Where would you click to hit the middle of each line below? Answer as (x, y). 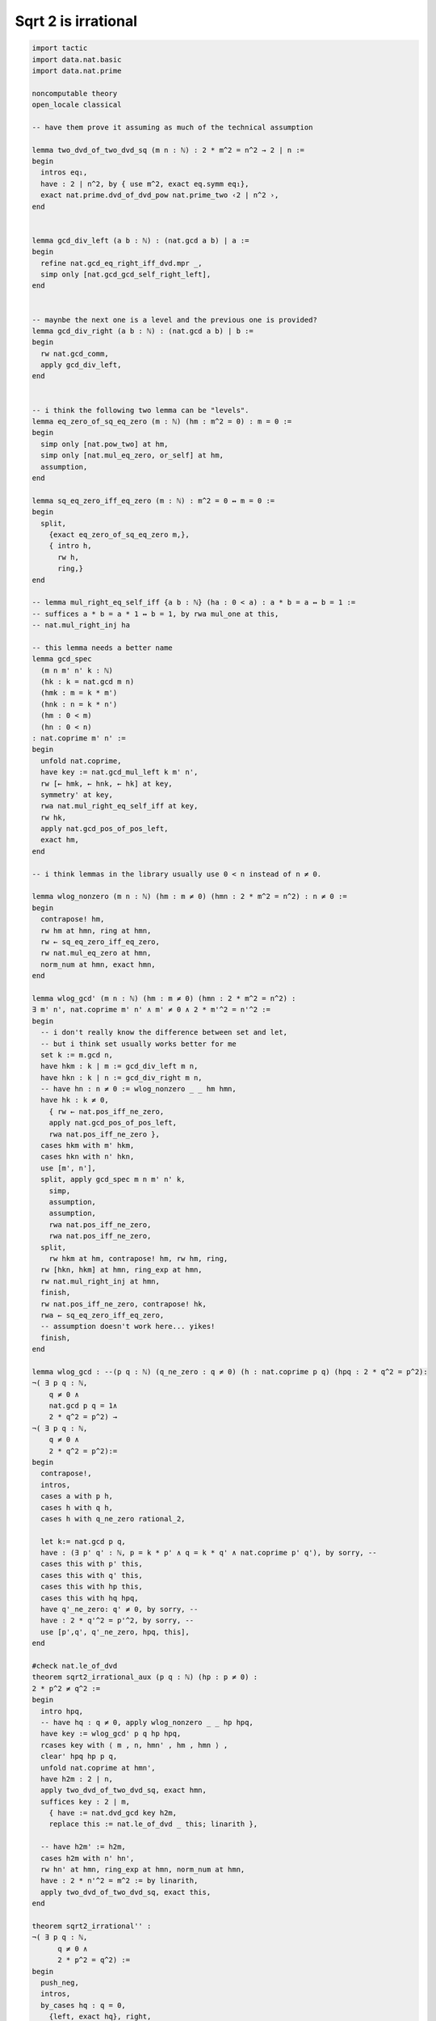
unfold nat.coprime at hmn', (99, 1768)
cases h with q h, (77, 1507)
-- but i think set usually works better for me (139, 1044)
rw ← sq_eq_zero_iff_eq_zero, (101, 942)
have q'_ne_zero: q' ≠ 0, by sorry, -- (119, 1610)
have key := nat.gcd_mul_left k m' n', (119, 772)
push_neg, (60, 1982)
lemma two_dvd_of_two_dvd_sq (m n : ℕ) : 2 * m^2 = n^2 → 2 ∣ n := (168, 150)
